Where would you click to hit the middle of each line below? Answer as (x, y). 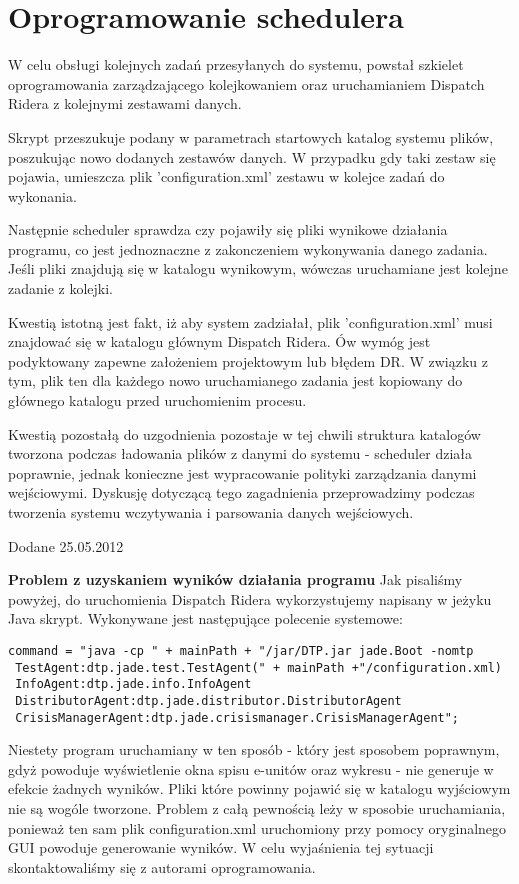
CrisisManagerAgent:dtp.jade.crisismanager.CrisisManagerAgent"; (237, 717)
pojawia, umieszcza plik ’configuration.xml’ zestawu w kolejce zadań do (226, 176)
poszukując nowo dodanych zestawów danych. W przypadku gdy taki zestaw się (252, 156)
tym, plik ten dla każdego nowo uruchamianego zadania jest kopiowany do (235, 380)
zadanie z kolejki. (60, 288)
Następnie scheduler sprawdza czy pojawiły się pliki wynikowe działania (228, 229)
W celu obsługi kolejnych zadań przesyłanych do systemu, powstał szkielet (236, 64)
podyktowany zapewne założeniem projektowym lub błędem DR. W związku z (248, 360)
